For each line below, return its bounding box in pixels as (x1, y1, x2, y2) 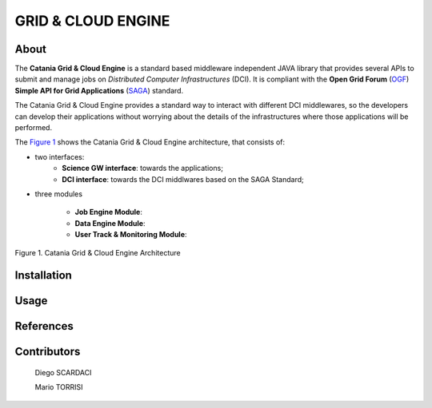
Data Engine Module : (74, 218, 146, 228)
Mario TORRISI (34, 382, 83, 392)
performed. (14, 123, 52, 133)
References (14, 319, 74, 333)
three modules (34, 188, 83, 199)
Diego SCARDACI (34, 367, 92, 377)
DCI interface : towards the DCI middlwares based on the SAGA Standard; (62, 174, 304, 184)
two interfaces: (34, 152, 85, 161)
